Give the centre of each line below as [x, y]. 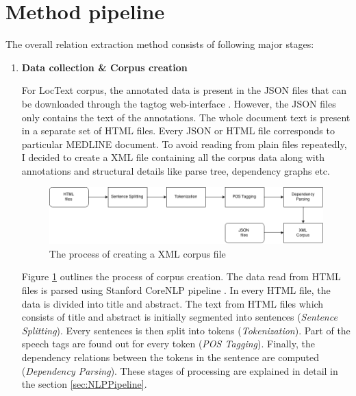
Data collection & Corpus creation [104, 67]
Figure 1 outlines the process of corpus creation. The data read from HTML [181, 276]
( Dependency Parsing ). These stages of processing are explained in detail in [180, 370]
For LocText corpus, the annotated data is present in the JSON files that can [184, 90]
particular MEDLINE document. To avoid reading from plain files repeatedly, [184, 144]
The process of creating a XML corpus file [137, 253]
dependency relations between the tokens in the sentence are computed [170, 357]
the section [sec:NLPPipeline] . [84, 384]
